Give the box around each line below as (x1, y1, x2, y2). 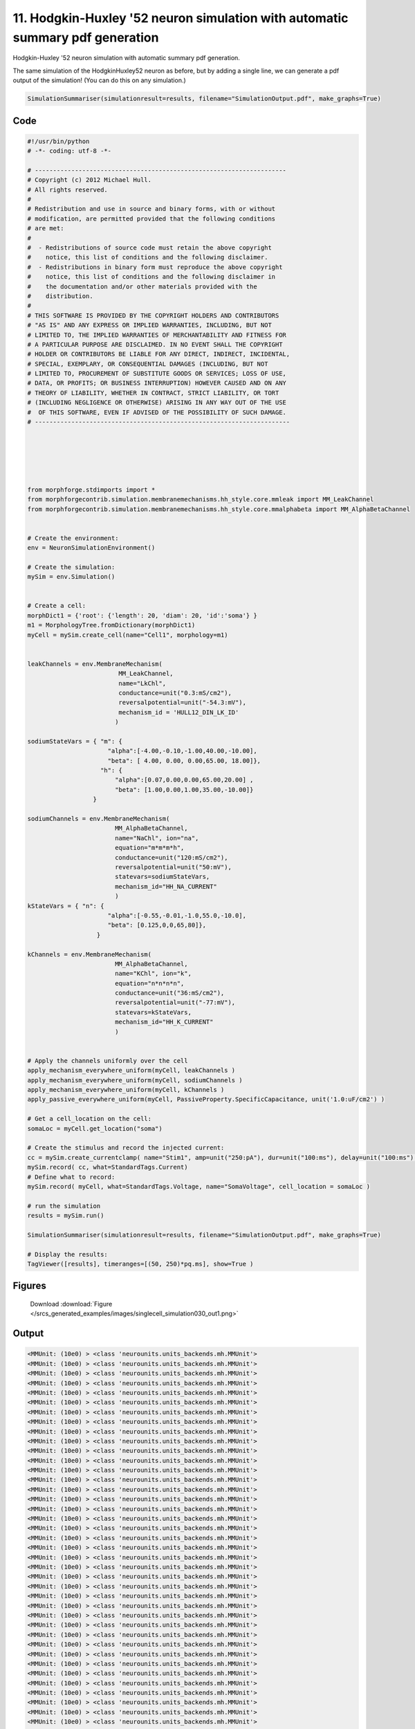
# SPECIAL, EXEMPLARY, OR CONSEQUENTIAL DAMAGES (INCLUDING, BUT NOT (27, 360, 268, 368)
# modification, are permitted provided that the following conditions (27, 214, 276, 223)
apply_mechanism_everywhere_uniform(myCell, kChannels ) (27, 1086, 225, 1093)
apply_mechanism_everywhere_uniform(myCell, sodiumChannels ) (27, 1076, 243, 1084)
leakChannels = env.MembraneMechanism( (27, 660, 163, 667)
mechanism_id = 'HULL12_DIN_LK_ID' (118, 708, 239, 716)
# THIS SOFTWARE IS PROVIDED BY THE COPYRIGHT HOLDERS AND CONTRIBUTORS (27, 311, 279, 320)
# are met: (27, 225, 64, 232)
